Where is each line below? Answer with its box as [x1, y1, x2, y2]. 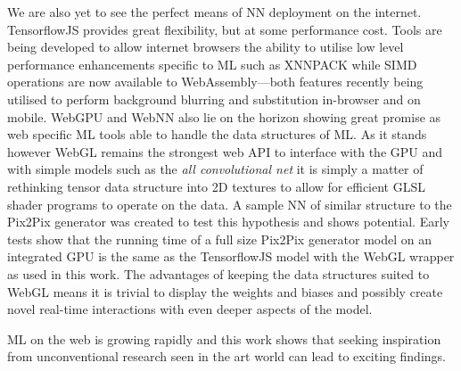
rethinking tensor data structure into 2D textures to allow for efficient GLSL [7, 177, 425, 195]
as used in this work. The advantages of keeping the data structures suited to [7, 264, 430, 283]
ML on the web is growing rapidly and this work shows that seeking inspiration [7, 329, 441, 348]
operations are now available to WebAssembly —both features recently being [7, 72, 424, 91]
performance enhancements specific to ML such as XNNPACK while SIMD [7, 54, 417, 73]
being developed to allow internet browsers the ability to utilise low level [7, 37, 404, 56]
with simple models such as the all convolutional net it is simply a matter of [7, 160, 424, 178]
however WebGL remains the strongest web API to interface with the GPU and [7, 142, 443, 161]
